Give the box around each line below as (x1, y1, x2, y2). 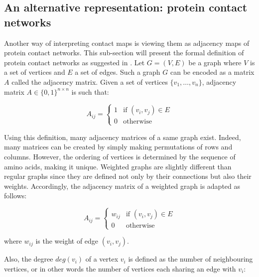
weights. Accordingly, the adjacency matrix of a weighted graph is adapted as (4, 180, 241, 191)
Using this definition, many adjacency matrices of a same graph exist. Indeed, (4, 132, 241, 142)
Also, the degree (4, 254, 53, 264)
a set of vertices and (4, 67, 65, 77)
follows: (4, 190, 27, 201)
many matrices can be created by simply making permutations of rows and (4, 141, 233, 152)
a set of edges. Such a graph (75, 67, 160, 77)
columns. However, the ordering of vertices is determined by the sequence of (4, 151, 236, 161)
